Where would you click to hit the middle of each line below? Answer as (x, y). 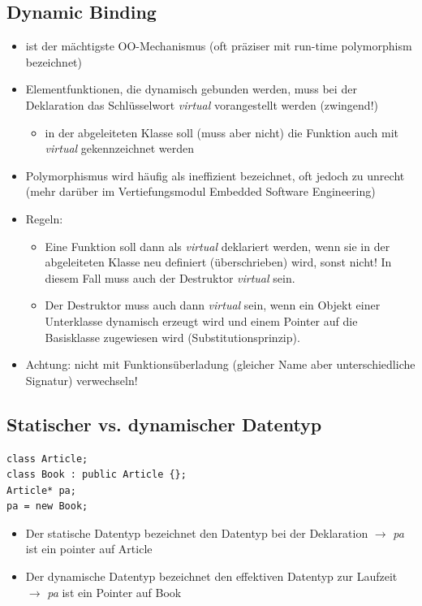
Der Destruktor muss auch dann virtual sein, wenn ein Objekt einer (213, 305)
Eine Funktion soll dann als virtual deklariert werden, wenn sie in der (217, 246)
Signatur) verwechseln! (82, 380)
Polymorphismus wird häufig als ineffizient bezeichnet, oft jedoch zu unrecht (215, 175)
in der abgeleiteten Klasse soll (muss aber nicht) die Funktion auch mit (222, 132)
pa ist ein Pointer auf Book (114, 592)
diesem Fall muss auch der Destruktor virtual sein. (170, 277)
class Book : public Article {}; (97, 475)
